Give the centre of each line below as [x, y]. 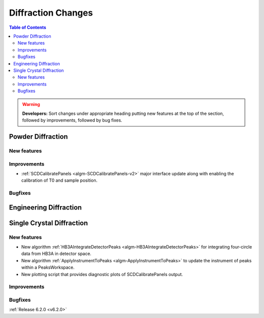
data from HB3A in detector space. [56, 254]
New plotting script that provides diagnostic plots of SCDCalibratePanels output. [102, 274]
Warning [31, 105]
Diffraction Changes [51, 13]
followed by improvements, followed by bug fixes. [72, 120]
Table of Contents [28, 27]
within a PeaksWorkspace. [48, 267]
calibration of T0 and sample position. [59, 180]
